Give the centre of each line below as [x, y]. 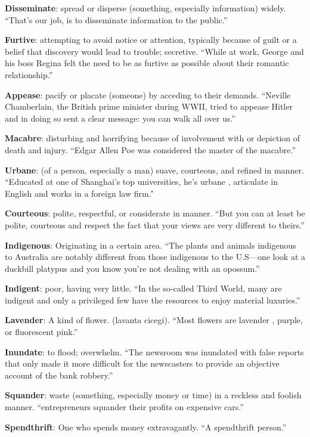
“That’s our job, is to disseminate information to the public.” [116, 19]
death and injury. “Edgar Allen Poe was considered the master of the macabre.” [151, 149]
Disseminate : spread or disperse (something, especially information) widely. [145, 8]
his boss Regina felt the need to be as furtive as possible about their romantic [147, 63]
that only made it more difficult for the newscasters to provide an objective [142, 363]
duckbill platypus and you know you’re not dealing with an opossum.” [132, 268]
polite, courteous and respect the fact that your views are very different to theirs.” [155, 224]
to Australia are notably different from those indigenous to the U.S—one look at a [155, 257]
